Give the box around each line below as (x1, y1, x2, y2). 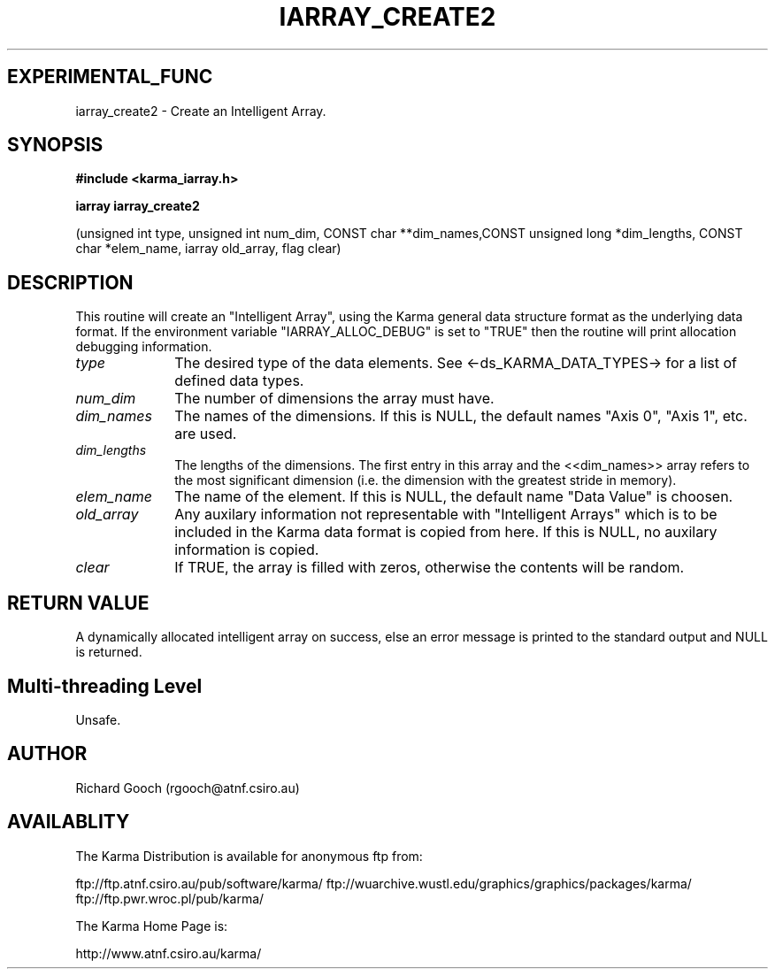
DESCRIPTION (7, 271, 134, 294)
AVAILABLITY (7, 811, 130, 834)
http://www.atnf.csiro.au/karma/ (75, 945, 262, 961)
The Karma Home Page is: (75, 918, 228, 934)
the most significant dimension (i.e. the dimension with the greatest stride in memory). (174, 473, 677, 488)
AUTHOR (7, 742, 88, 765)
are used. (174, 425, 237, 443)
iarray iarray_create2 (75, 198, 200, 214)
